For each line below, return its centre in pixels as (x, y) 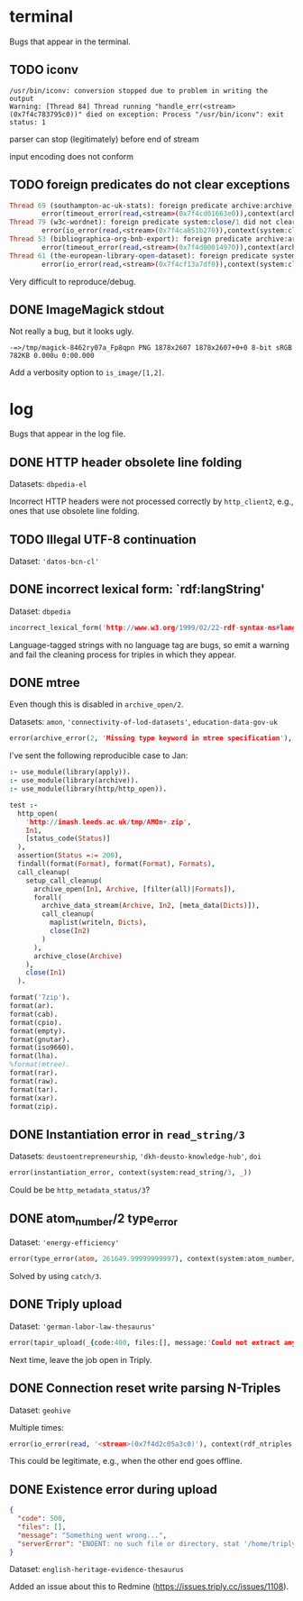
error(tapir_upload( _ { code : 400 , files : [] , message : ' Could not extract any (153, 1342)
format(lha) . (34, 1057)
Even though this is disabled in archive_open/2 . (96, 704)
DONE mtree (45, 683)
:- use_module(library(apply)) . (70, 773)
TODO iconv (44, 70)
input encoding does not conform (71, 156)
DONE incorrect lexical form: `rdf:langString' (137, 589)
